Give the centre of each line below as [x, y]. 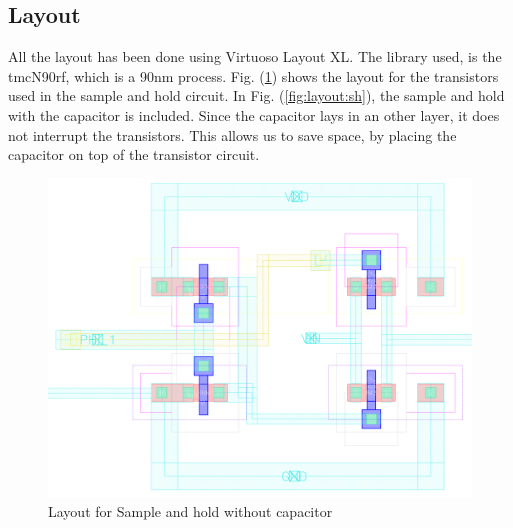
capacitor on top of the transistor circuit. [134, 154]
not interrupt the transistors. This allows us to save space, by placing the [232, 134]
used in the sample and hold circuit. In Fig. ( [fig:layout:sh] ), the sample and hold [256, 95]
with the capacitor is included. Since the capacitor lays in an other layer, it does [254, 114]
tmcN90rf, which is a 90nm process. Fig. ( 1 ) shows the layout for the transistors [253, 75]
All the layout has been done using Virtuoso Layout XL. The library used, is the [255, 56]
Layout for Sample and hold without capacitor [190, 511]
